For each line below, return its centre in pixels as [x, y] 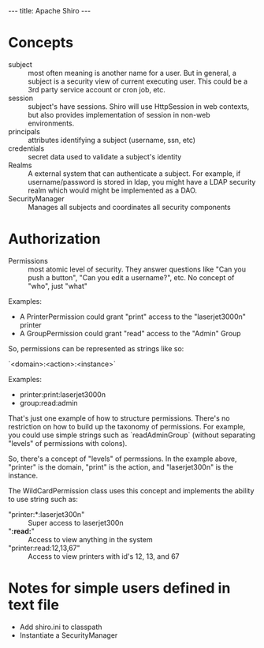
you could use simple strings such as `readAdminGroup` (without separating [132, 435]
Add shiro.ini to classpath [61, 627]
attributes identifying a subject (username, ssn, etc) [112, 140]
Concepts [41, 43]
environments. [51, 123]
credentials [26, 148]
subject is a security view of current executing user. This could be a [138, 81]
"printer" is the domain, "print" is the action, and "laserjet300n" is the [121, 466]
